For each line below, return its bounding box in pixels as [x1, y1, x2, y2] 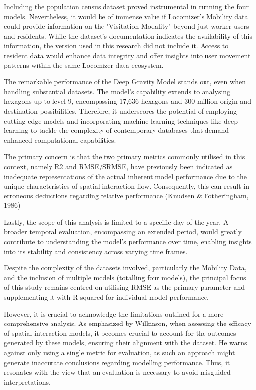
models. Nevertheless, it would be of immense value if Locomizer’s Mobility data [4, 11, 248, 21]
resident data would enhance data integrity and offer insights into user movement [4, 50, 251, 60]
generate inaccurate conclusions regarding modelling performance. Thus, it [4, 357, 230, 367]
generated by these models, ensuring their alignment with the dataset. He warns [4, 337, 247, 348]
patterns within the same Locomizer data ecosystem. [4, 60, 164, 70]
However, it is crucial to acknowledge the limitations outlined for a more [4, 308, 224, 319]
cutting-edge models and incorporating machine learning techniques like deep [4, 115, 238, 126]
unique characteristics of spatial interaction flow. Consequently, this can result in [4, 181, 249, 191]
